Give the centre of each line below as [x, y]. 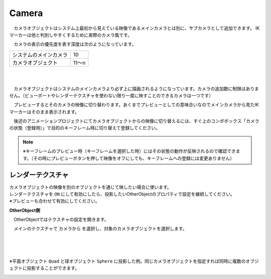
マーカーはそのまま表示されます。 [44, 112]
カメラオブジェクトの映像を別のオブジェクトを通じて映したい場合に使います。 [90, 187]
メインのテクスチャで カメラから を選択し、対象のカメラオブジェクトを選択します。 [100, 229]
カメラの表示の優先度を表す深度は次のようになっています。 [75, 44]
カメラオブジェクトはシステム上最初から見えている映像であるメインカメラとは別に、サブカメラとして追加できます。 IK [137, 28]
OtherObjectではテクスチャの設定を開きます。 [61, 220]
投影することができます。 [53, 268]
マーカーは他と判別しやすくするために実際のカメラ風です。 [71, 35]
